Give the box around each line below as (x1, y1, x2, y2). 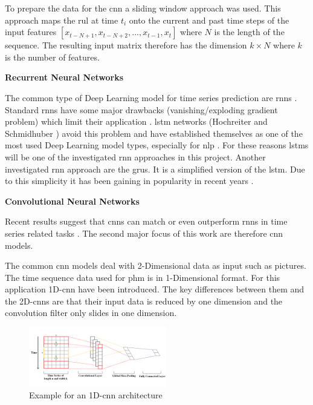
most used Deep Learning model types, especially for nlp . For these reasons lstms (5, 139, 309, 151)
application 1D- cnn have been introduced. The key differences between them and (5, 283, 305, 295)
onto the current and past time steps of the (129, 13, 289, 26)
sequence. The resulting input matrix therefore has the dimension (5, 39, 247, 51)
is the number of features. (5, 50, 100, 63)
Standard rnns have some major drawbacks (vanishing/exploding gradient (5, 103, 278, 116)
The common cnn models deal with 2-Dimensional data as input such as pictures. (5, 259, 306, 272)
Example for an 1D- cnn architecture (29, 389, 163, 401)
